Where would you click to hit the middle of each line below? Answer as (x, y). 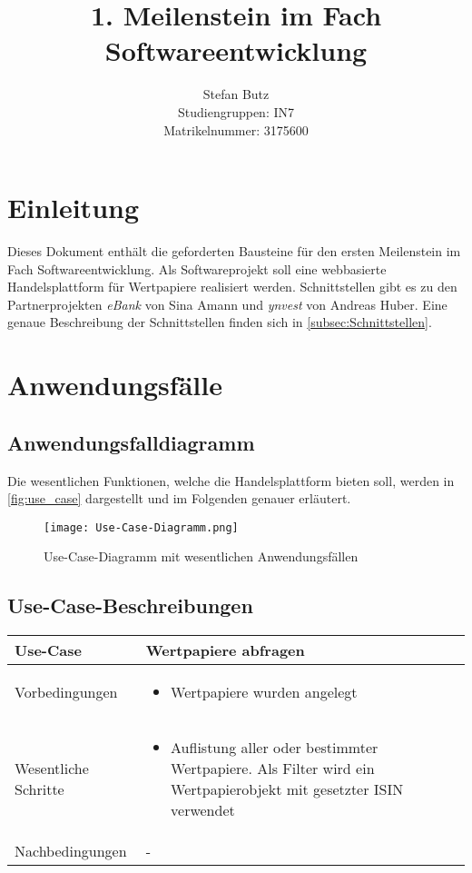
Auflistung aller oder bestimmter (275, 748)
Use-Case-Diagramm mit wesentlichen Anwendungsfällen (201, 556)
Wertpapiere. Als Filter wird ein (273, 769)
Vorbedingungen (66, 692)
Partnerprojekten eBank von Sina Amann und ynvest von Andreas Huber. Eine (227, 304)
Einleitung (74, 208)
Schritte (39, 789)
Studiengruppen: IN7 (236, 111)
